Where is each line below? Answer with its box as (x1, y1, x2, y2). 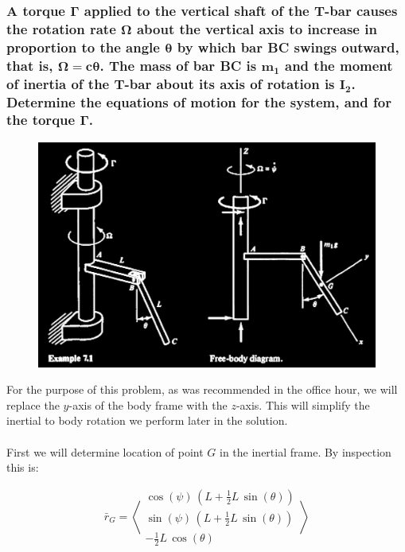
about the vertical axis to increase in (136, 18, 377, 38)
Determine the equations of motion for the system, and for (6, 91, 391, 111)
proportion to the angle (6, 37, 160, 56)
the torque (6, 110, 76, 130)
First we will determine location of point (6, 443, 204, 460)
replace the (6, 396, 60, 413)
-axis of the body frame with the (68, 396, 228, 413)
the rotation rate (6, 18, 116, 38)
